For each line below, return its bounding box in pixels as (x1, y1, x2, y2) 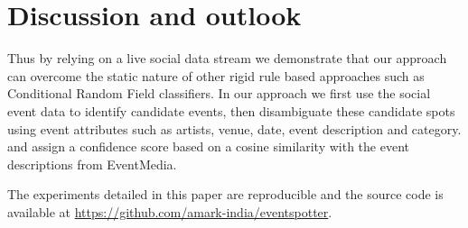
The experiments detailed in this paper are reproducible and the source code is (7, 185, 444, 204)
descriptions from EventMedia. (7, 154, 177, 173)
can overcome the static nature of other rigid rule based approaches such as (7, 66, 425, 85)
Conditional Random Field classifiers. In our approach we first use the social (7, 84, 431, 103)
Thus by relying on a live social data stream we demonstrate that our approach (7, 49, 447, 68)
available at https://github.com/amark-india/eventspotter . (7, 202, 332, 221)
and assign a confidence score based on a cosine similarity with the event (7, 137, 409, 156)
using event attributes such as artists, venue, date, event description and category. (7, 119, 462, 138)
